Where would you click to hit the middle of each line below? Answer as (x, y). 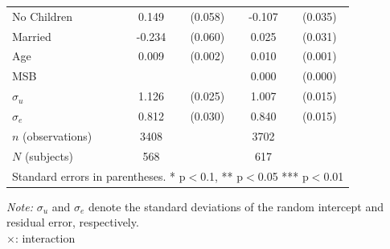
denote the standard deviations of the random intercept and (236, 206)
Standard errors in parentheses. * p (99, 176)
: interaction (45, 237)
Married (32, 36)
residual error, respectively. (73, 222)
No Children (43, 16)
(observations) (57, 135)
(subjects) (49, 155)
